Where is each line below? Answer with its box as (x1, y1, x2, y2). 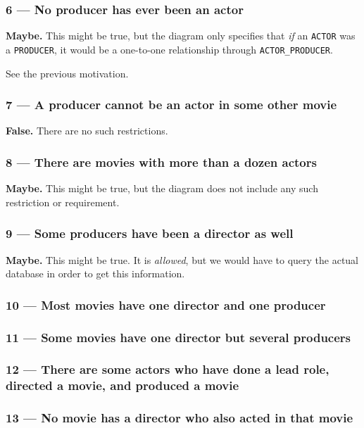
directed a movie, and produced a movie (6, 377, 239, 394)
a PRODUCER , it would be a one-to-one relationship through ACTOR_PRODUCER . (6, 42, 333, 56)
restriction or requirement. (6, 194, 120, 209)
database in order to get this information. (6, 266, 185, 281)
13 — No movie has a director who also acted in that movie (6, 409, 353, 427)
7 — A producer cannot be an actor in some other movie (6, 96, 337, 113)
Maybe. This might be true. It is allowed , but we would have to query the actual (6, 252, 359, 267)
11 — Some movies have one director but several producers (6, 328, 351, 346)
